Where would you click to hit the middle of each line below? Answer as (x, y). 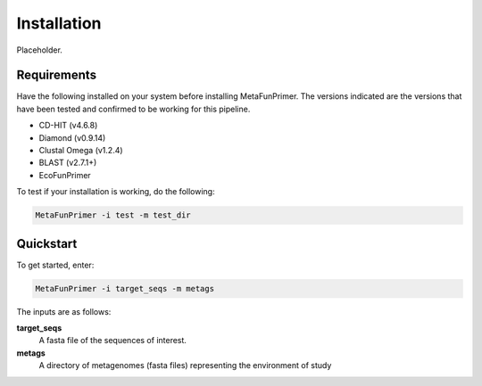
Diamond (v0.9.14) (72, 137)
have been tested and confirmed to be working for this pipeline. (133, 109)
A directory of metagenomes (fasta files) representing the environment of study (185, 365)
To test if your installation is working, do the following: (116, 192)
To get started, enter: (55, 265)
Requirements (57, 75)
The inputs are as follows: (64, 311)
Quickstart (47, 244)
